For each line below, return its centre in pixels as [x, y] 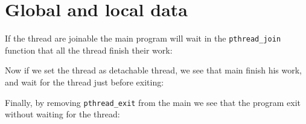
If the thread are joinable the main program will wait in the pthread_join [143, 38]
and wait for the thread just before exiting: [84, 82]
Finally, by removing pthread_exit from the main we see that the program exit [153, 102]
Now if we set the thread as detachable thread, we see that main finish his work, [154, 70]
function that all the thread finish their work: [89, 50]
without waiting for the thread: [62, 114]
